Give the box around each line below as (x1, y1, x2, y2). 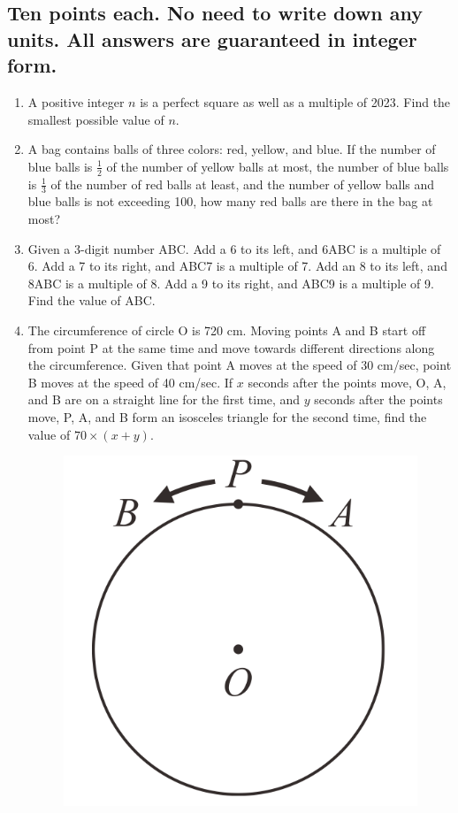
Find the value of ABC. (27, 291, 156, 310)
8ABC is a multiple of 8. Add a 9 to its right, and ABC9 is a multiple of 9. (27, 273, 434, 292)
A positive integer (27, 92, 125, 111)
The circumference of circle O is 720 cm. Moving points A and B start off (27, 320, 426, 339)
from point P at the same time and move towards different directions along (27, 338, 435, 357)
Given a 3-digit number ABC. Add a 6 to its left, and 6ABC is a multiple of (27, 239, 441, 257)
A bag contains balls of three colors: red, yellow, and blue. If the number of (27, 140, 436, 158)
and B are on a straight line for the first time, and (27, 390, 301, 409)
